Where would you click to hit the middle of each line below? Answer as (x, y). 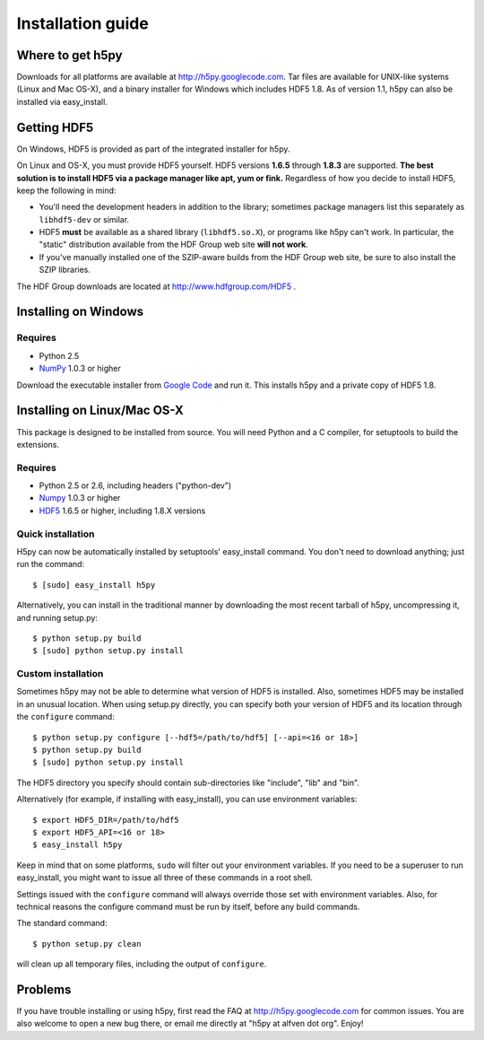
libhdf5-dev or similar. (84, 219)
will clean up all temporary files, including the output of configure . (142, 964)
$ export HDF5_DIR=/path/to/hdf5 (106, 820)
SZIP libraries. (65, 270)
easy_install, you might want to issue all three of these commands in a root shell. (165, 878)
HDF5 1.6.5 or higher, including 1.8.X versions (122, 511)
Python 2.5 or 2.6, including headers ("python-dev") (135, 485)
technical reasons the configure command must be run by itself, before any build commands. (188, 906)
